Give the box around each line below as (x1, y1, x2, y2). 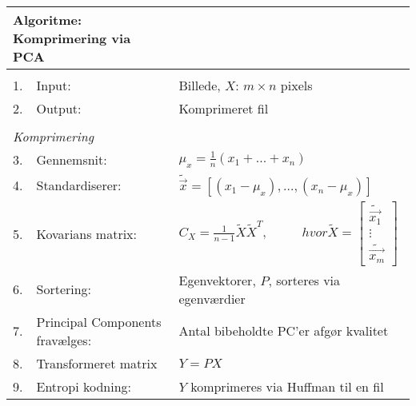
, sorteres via (268, 270, 341, 289)
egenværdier (178, 289, 246, 308)
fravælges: (36, 330, 92, 349)
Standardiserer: (36, 176, 122, 195)
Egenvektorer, (178, 270, 256, 289)
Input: (36, 76, 71, 94)
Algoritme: (13, 10, 82, 29)
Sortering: (36, 280, 92, 299)
